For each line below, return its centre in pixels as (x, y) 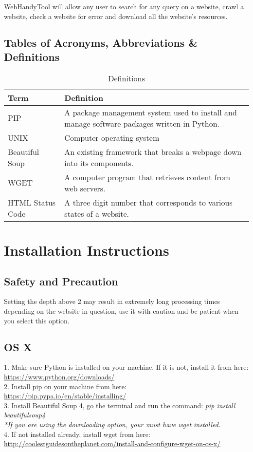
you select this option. (37, 320)
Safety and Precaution (61, 281)
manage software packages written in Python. (142, 123)
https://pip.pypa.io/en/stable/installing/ (65, 396)
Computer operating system (112, 137)
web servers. (85, 188)
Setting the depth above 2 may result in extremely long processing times (112, 301)
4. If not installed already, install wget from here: (77, 434)
